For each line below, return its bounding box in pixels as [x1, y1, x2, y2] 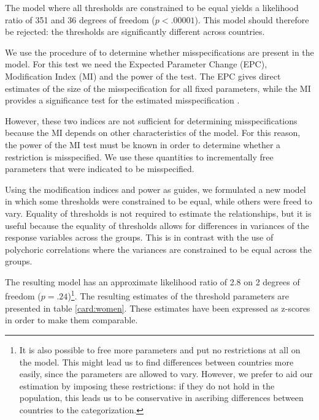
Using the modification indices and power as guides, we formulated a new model [5, 182, 306, 195]
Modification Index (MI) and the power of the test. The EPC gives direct [5, 69, 281, 82]
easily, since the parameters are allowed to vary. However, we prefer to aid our [19, 367, 313, 380]
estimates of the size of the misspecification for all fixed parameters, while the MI [5, 81, 311, 94]
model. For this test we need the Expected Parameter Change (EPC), [5, 58, 267, 70]
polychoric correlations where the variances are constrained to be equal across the [5, 242, 312, 255]
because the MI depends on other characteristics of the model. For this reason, [5, 126, 301, 139]
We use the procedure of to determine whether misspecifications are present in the [5, 45, 314, 58]
